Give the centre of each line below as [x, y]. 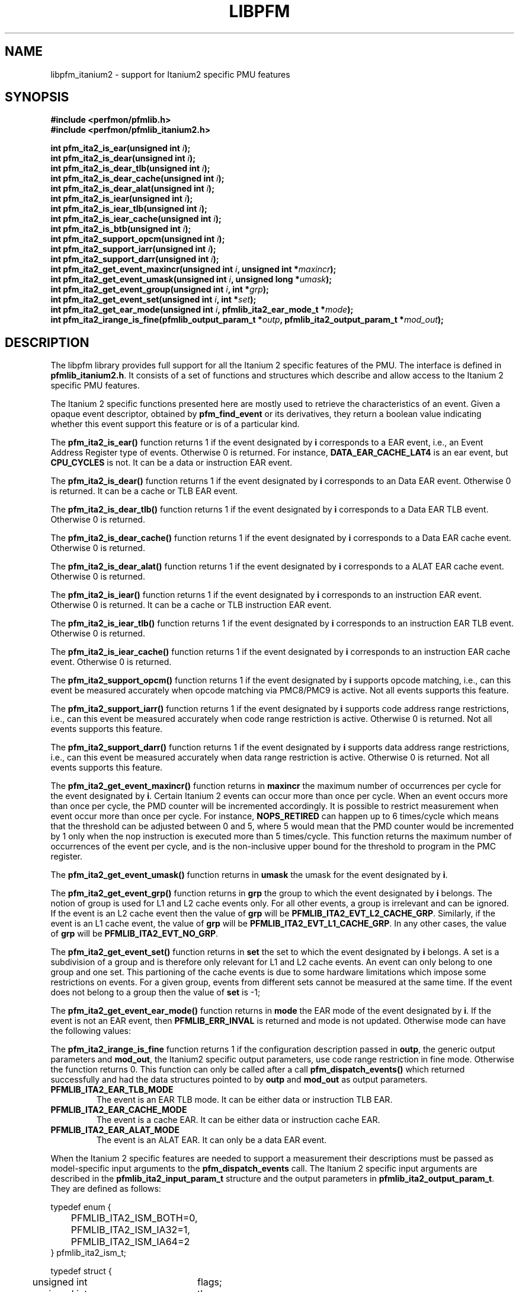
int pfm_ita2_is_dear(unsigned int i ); [123, 158]
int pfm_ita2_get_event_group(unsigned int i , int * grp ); [160, 289]
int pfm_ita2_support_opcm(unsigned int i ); [138, 239]
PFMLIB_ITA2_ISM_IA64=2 [130, 1242]
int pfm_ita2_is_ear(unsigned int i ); [121, 148]
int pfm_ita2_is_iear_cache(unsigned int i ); [136, 219]
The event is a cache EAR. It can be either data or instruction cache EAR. [238, 1120]
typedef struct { [81, 1271]
